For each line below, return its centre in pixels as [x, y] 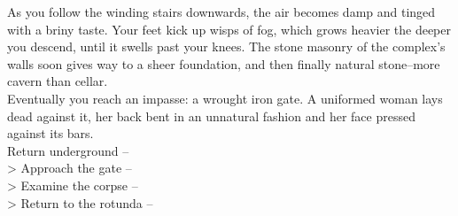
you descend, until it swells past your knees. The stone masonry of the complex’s [226, 46]
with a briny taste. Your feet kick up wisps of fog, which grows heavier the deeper [229, 29]
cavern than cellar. [58, 81]
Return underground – [68, 150]
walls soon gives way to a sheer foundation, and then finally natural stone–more [224, 63]
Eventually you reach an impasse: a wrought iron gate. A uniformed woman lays [225, 98]
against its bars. [50, 133]
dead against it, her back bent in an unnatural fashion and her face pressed [211, 116]
